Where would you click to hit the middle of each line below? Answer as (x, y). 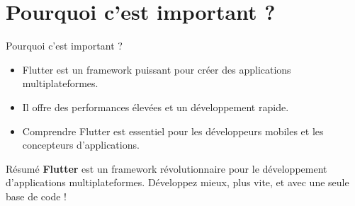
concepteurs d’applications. (81, 145)
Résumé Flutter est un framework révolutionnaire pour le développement (167, 168)
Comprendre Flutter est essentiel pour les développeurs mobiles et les (173, 131)
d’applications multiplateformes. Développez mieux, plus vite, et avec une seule (177, 182)
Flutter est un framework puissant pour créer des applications (157, 69)
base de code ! (36, 196)
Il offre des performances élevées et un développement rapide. (156, 107)
